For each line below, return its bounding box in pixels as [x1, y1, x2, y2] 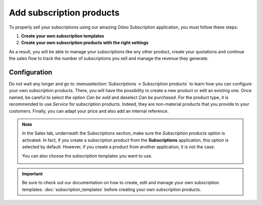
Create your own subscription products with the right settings [21, 40, 149, 46]
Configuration [9, 68, 52, 76]
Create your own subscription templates [21, 33, 104, 39]
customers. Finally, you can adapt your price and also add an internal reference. [9, 108, 169, 114]
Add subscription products [9, 7, 120, 18]
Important [22, 171, 43, 176]
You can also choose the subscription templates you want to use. [22, 153, 152, 158]
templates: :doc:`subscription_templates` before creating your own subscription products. [22, 187, 201, 192]
